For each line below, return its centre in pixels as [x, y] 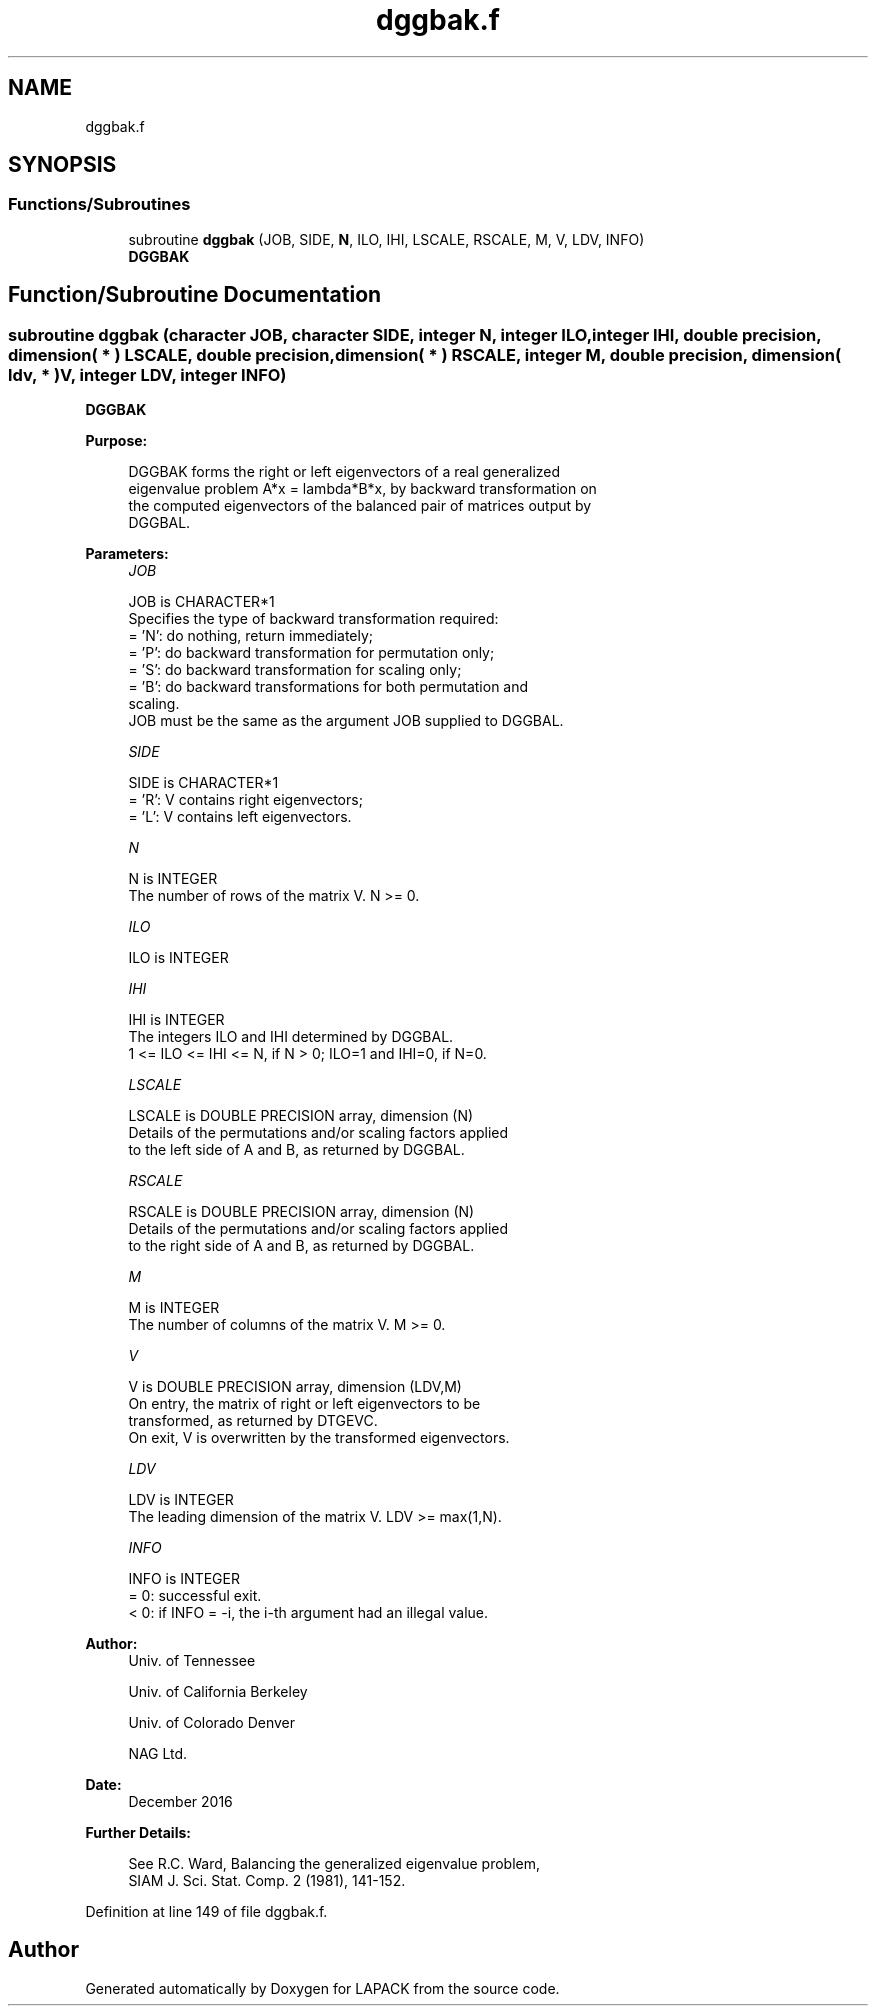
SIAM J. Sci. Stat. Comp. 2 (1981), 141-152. [267, 1881]
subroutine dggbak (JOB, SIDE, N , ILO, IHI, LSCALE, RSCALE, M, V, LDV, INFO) [386, 239]
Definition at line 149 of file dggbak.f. [206, 1912]
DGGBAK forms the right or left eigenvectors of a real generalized [344, 472]
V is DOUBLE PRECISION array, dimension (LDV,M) [295, 1387]
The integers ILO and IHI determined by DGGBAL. [291, 1037]
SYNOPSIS [62, 165]
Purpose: [116, 441]
